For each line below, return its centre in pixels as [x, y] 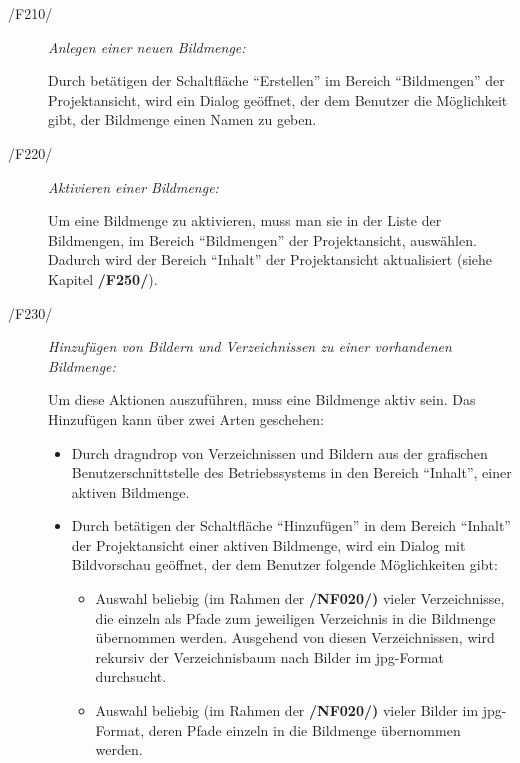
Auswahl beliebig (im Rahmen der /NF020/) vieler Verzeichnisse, [300, 598]
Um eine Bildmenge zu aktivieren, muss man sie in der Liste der [245, 220]
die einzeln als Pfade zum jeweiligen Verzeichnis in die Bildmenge [295, 617]
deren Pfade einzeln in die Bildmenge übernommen [304, 729]
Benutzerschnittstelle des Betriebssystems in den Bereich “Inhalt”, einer [291, 472]
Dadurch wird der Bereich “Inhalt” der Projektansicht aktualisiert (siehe [270, 259]
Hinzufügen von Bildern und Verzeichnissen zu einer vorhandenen [250, 346]
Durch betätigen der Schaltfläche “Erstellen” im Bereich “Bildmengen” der [276, 80]
